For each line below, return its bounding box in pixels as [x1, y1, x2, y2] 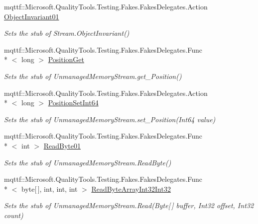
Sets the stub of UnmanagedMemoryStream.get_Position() [4, 71, 182, 81]
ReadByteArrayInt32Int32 [91, 183, 171, 194]
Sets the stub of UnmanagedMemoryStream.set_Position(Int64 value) [4, 114, 216, 124]
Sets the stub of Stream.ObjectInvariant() [4, 28, 129, 38]
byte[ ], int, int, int [21, 183, 78, 194]
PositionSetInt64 [48, 97, 99, 108]
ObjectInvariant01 [4, 11, 59, 21]
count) [4, 210, 23, 220]
